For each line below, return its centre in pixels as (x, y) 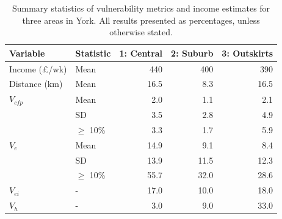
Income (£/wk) (38, 68)
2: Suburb (192, 53)
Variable (27, 53)
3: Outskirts (248, 53)
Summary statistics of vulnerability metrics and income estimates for (141, 8)
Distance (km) (36, 84)
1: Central (141, 53)
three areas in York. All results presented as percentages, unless (141, 20)
